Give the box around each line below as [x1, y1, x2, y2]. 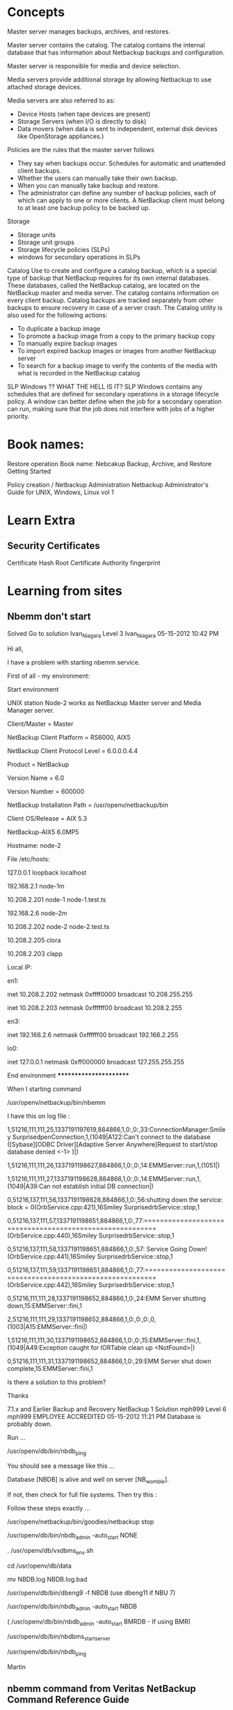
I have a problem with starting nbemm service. [7, 657, 140, 667]
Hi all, [7, 644, 24, 653]
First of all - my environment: [7, 671, 90, 680]
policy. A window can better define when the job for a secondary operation [7, 397, 222, 406]
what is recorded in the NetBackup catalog [17, 369, 140, 377]
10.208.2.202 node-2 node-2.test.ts [7, 922, 110, 930]
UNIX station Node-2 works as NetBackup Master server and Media [7, 699, 202, 707]
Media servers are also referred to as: [7, 96, 115, 105]
